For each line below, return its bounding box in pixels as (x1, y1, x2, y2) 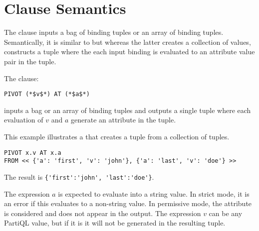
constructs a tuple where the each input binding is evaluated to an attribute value (4, 46, 255, 57)
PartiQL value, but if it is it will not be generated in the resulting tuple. (4, 218, 226, 228)
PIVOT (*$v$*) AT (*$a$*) (4, 91, 90, 98)
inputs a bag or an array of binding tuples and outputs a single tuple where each (4, 105, 251, 115)
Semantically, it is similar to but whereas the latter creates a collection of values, (4, 36, 251, 47)
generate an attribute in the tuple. (71, 115, 176, 125)
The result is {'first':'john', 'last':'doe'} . (4, 171, 154, 182)
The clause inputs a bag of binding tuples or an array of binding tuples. (4, 27, 224, 37)
